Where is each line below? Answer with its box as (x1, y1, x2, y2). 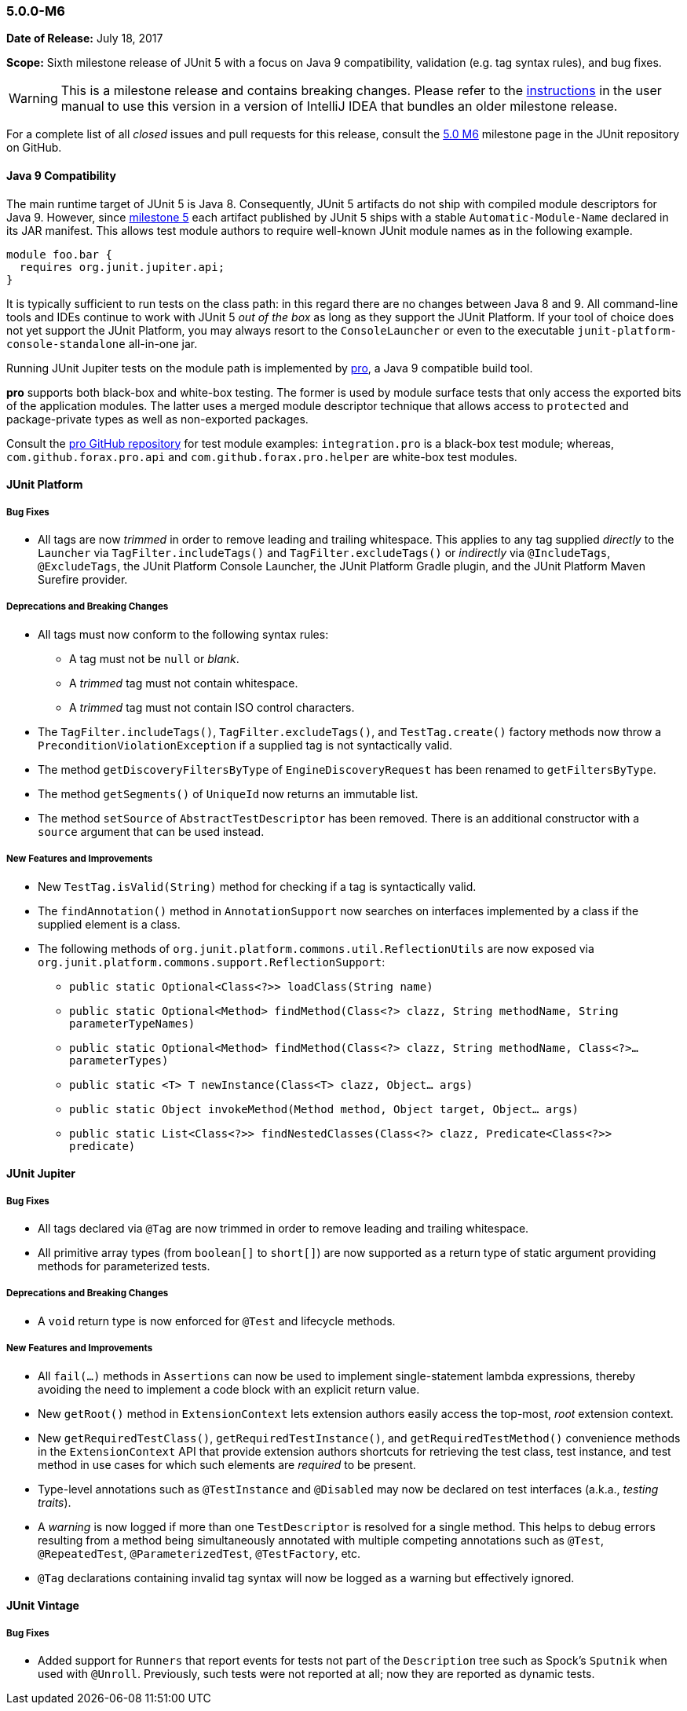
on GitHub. (6, 141, 62, 155)
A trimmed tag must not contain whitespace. (69, 676, 298, 690)
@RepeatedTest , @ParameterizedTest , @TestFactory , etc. (38, 1546, 361, 1560)
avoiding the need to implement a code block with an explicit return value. (38, 1382, 420, 1396)
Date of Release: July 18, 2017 (6, 31, 163, 46)
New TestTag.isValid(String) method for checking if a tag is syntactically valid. (38, 879, 477, 893)
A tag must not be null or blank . (69, 651, 239, 665)
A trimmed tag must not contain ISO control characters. (69, 700, 355, 714)
